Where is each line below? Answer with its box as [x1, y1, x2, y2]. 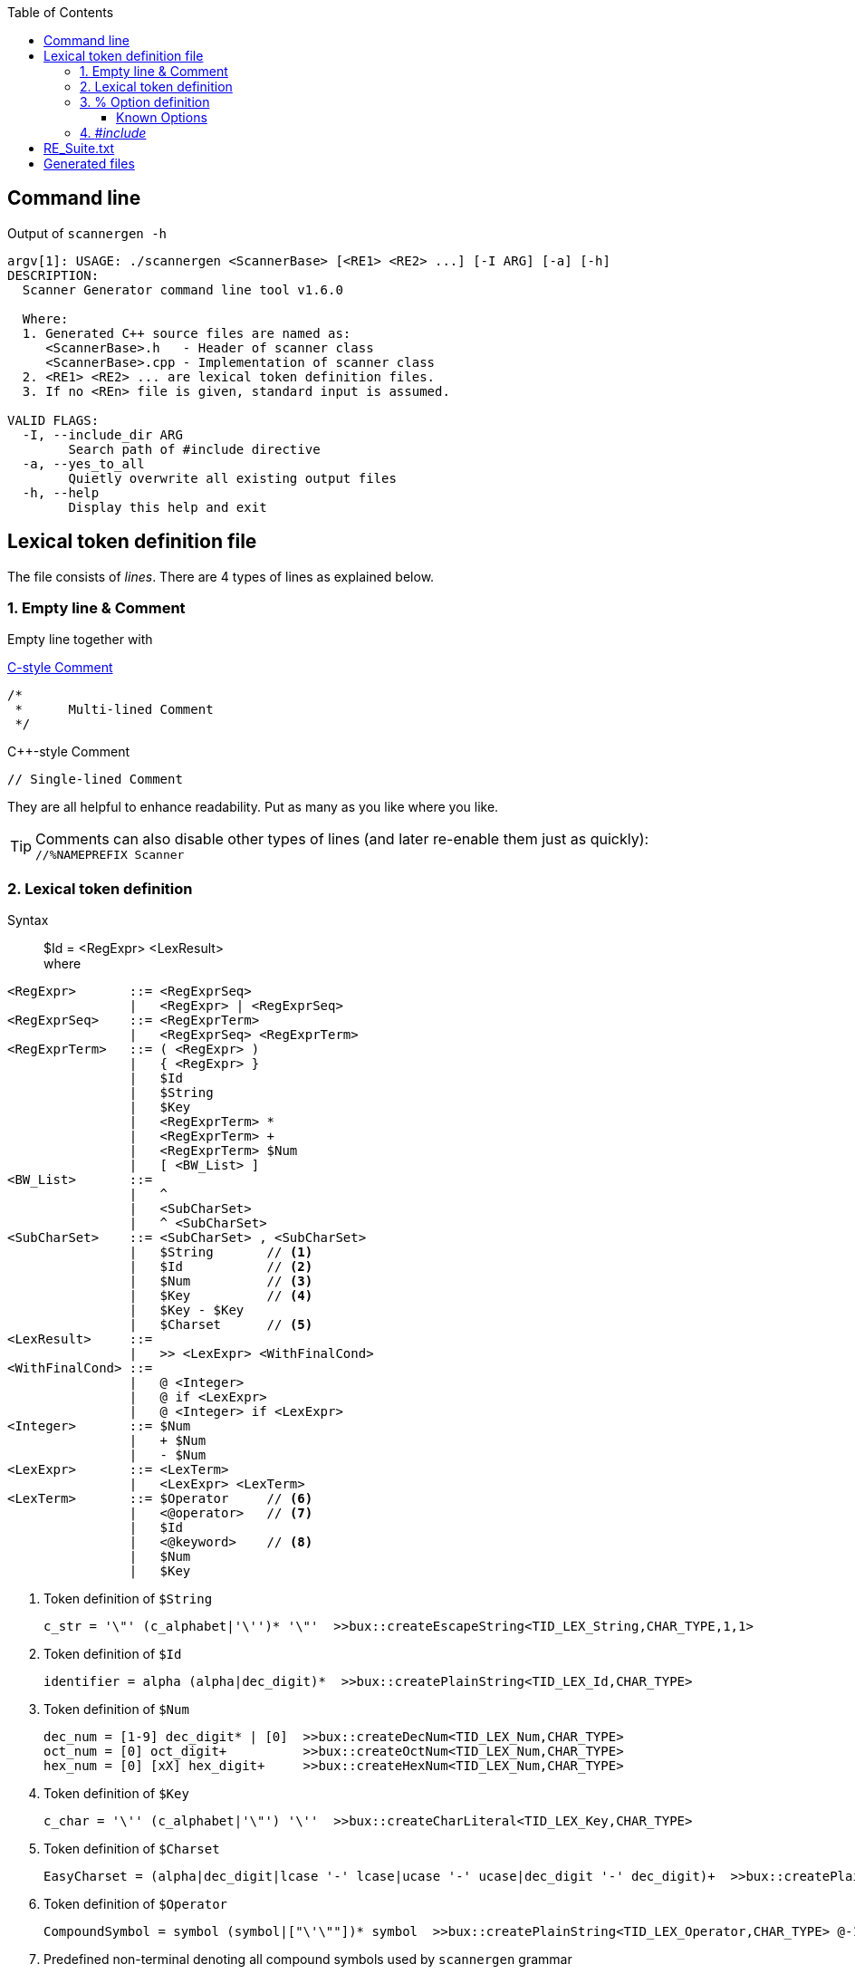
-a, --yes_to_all [22, 456, 145, 471]
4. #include [80, 125, 147, 140]
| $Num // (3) [129, 1274, 313, 1289]
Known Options [116, 110, 207, 125]
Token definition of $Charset [43, 1841, 220, 1857]
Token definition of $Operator [43, 1896, 227, 1912]
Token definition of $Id [43, 1646, 182, 1662]
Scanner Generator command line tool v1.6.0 [22, 282, 343, 297]
